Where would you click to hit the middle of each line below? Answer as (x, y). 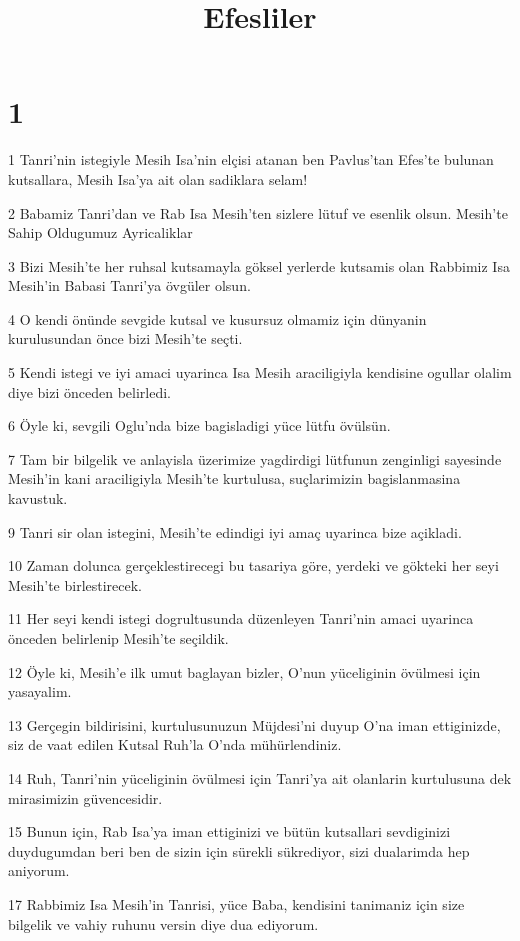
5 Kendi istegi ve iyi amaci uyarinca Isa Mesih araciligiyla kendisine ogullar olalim (260, 372)
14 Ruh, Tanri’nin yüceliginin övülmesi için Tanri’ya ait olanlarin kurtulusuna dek (260, 777)
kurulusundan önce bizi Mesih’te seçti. (125, 338)
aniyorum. (39, 870)
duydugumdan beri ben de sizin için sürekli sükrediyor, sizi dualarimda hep (239, 850)
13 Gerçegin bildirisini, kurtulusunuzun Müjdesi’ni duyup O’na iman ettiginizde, (254, 724)
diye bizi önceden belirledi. (90, 391)
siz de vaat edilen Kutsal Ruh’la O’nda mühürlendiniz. (175, 744)
